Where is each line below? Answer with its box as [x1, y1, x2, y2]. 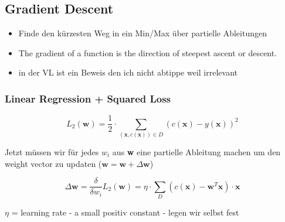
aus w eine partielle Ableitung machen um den [112, 146, 281, 158]
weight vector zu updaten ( [5, 157, 102, 169]
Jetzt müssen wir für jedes [5, 146, 99, 158]
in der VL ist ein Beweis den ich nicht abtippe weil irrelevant [18, 66, 238, 78]
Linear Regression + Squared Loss [5, 91, 171, 105]
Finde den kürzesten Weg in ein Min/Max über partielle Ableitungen [18, 27, 267, 39]
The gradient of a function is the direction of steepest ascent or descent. [18, 46, 277, 59]
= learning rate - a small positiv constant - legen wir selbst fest [11, 206, 239, 218]
